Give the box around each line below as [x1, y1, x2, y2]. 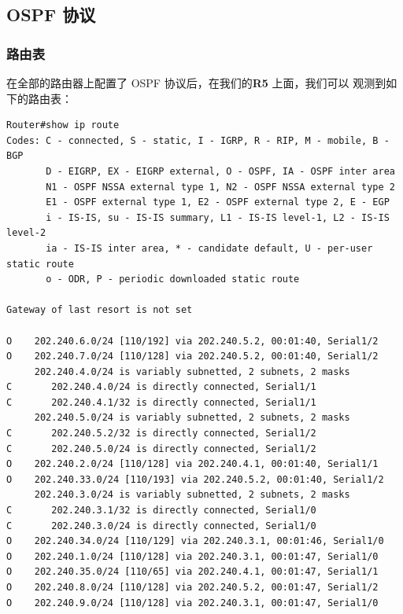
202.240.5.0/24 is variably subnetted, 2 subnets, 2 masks [34, 412, 350, 424]
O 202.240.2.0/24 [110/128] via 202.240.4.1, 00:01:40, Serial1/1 [6, 458, 379, 470]
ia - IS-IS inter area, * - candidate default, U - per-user [46, 242, 373, 254]
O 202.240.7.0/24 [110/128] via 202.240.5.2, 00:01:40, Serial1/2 [6, 351, 379, 362]
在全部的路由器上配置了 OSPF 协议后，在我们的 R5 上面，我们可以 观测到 [6, 75, 386, 90]
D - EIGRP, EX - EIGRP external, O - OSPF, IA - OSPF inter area [46, 165, 395, 177]
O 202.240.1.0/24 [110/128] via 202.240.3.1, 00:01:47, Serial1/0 [6, 550, 379, 562]
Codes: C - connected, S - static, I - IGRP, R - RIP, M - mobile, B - [6, 134, 390, 146]
